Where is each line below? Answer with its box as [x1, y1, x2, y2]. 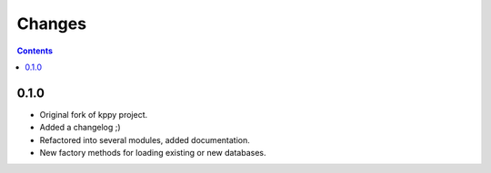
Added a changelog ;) [39, 122, 122, 133]
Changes [16, 14, 86, 34]
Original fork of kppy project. [39, 109, 148, 120]
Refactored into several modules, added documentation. [39, 134, 250, 145]
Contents [16, 45, 54, 56]
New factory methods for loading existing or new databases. [39, 148, 267, 159]
